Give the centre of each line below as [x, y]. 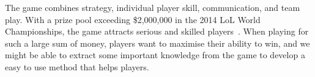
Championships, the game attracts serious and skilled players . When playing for [157, 31]
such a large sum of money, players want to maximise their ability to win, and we [157, 43]
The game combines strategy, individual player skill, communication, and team [153, 7]
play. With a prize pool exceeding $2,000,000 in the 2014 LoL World [133, 19]
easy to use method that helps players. [77, 66]
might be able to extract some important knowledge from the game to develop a [155, 55]
